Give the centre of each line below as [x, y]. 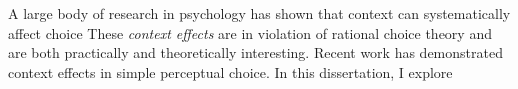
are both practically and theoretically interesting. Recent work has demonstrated [255, 52]
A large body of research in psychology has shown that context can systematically [259, 13]
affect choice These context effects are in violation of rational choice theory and [250, 32]
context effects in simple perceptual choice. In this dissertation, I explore [230, 71]
